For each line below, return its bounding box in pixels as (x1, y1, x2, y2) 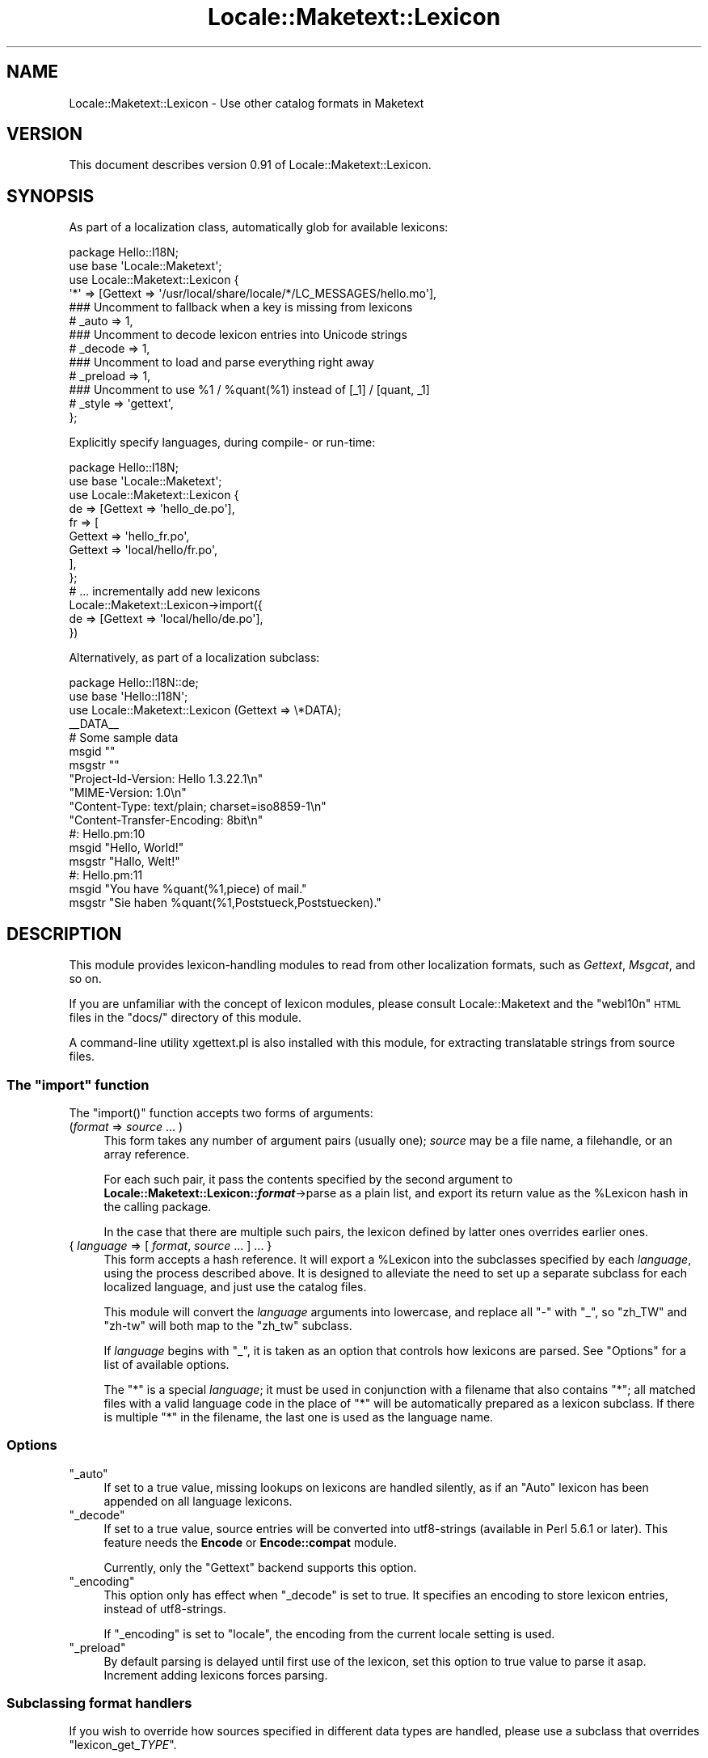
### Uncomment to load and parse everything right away (69, 355, 374, 370)
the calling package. (103, 1199, 212, 1214)
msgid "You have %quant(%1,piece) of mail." (69, 882, 307, 896)
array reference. (103, 1146, 190, 1161)
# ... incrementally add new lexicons (69, 584, 260, 599)
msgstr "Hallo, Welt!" (69, 854, 180, 869)
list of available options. (103, 1357, 230, 1371)
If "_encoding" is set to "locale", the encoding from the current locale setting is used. (103, 1626, 555, 1641)
